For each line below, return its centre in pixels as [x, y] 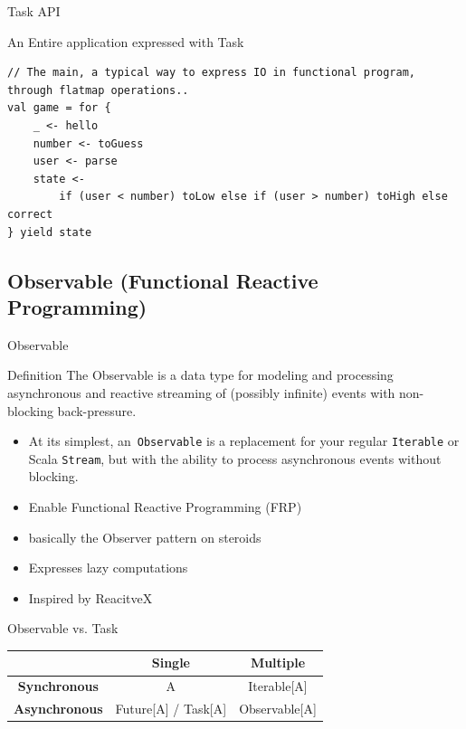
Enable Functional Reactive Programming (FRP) [165, 507]
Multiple [278, 663]
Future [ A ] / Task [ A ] [171, 709]
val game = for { [59, 108]
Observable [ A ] [278, 709]
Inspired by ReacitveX [90, 597]
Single [171, 663]
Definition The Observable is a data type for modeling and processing [200, 375]
